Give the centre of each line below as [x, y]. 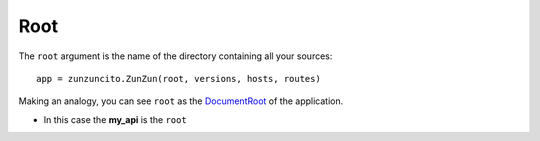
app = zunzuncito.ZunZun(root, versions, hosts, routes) [179, 78]
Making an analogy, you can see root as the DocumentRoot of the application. [181, 101]
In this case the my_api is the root [115, 119]
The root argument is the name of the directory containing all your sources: [175, 56]
